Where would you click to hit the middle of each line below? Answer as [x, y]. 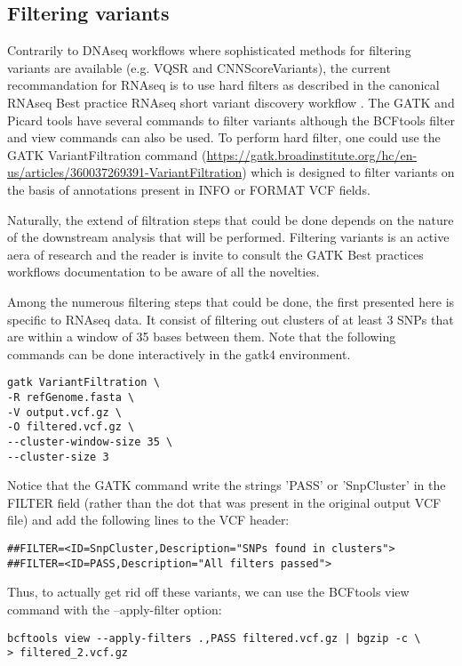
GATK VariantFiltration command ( [107, 154]
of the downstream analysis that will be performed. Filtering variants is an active [228, 237]
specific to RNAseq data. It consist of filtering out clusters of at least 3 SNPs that [231, 319]
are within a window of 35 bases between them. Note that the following [202, 337]
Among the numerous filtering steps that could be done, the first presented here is [231, 301]
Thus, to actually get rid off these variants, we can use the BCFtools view [208, 592]
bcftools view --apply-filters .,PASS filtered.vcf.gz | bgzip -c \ [214, 638]
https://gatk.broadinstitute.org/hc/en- [312, 154]
